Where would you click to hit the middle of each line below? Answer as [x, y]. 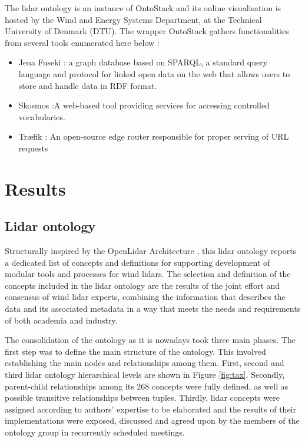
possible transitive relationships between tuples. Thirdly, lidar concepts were [142, 398]
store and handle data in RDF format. [88, 85]
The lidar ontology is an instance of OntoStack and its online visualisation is [143, 8]
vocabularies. [42, 116]
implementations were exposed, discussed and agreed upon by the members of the [152, 420]
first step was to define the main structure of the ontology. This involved [135, 351]
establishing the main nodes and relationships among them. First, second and [145, 363]
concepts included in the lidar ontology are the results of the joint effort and [142, 285]
